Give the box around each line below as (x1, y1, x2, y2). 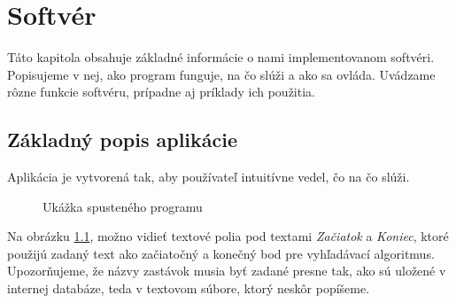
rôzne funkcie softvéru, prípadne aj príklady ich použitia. (7, 82, 315, 101)
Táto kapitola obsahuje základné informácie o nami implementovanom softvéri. (7, 48, 435, 66)
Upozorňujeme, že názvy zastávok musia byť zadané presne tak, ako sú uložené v (7, 261, 446, 280)
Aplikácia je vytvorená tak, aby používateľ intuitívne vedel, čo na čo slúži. (7, 167, 410, 186)
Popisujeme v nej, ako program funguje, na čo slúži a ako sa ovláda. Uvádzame (7, 65, 436, 83)
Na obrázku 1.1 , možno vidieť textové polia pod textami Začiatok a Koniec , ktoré (7, 227, 449, 245)
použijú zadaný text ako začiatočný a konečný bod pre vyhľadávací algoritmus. (7, 244, 435, 262)
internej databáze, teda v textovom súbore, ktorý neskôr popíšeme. (7, 279, 370, 298)
